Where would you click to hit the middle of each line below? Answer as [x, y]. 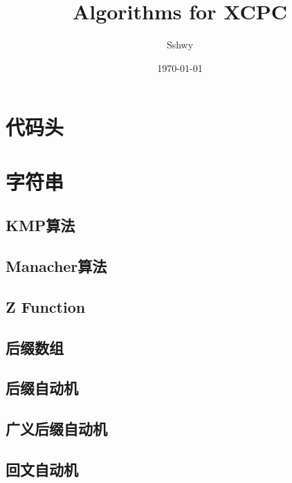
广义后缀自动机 [56, 429]
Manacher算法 [56, 266]
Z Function [46, 306]
